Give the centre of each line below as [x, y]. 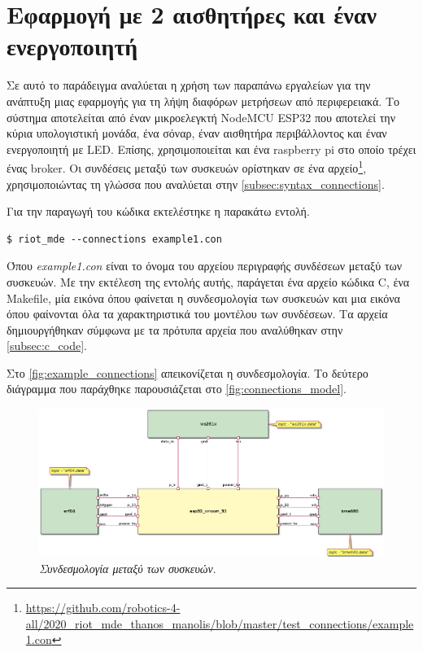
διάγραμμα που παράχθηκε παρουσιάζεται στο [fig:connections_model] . [177, 389]
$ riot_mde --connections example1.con [114, 239]
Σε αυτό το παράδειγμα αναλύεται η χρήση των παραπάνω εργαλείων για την [189, 85]
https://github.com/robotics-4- [103, 608]
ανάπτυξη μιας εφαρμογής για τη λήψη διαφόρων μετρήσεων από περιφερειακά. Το [203, 101]
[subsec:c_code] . [47, 346]
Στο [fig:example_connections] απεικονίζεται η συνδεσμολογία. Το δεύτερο [188, 372]
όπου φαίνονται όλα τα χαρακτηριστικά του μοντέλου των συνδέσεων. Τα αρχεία [197, 314]
